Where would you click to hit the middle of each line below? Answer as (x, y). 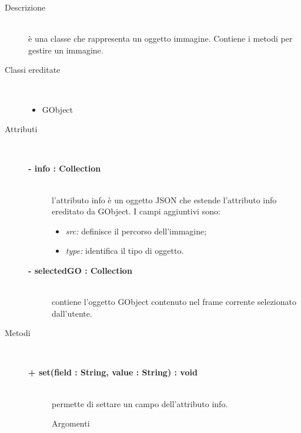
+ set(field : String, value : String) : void (113, 372)
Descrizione (25, 7)
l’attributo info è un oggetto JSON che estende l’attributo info (164, 199)
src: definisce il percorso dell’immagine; (136, 231)
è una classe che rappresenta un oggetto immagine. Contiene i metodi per (160, 38)
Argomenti (71, 423)
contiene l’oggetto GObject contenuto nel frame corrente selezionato (174, 302)
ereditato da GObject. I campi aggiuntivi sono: (136, 211)
